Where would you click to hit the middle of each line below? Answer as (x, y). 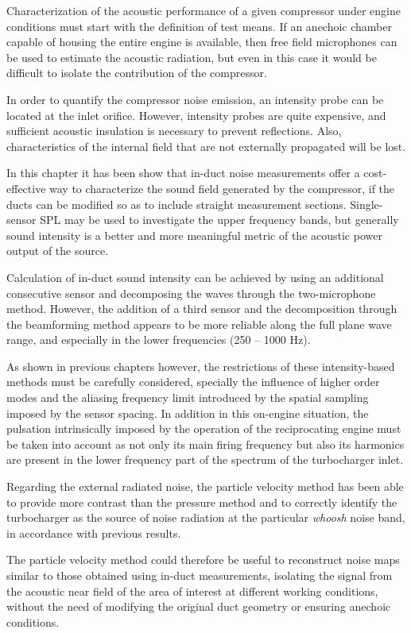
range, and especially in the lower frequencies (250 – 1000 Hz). (159, 340)
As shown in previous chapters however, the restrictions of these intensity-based (201, 366)
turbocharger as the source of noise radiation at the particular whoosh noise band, (206, 517)
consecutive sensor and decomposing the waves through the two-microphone (191, 293)
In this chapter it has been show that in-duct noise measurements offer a (183, 173)
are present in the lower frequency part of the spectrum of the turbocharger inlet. (205, 459)
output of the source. (58, 251)
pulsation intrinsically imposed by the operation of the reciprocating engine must (204, 428)
